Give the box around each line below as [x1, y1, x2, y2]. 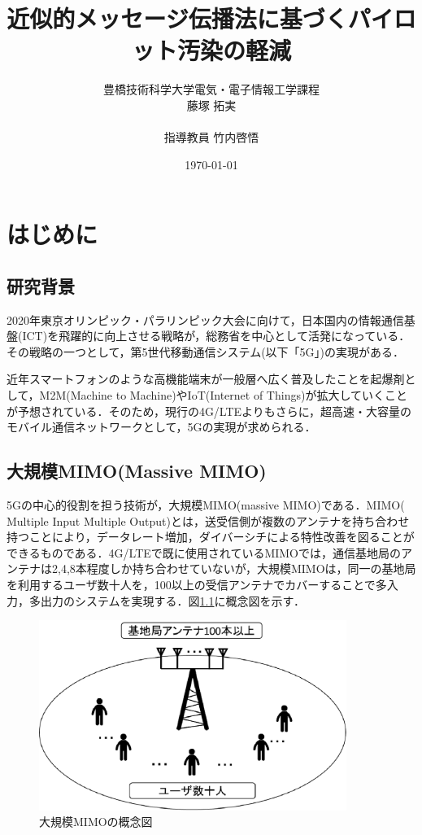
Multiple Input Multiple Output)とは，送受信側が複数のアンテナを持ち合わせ [7, 512, 410, 529]
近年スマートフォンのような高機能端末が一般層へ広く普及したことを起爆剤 [7, 370, 405, 387]
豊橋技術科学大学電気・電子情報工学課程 [103, 81, 320, 98]
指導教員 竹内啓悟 [163, 129, 259, 146]
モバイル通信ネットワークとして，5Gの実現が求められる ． [7, 418, 316, 435]
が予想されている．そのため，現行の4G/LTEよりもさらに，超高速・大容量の [7, 402, 412, 419]
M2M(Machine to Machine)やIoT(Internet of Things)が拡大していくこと [39, 387, 407, 404]
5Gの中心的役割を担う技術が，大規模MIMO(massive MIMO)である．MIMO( [7, 496, 405, 514]
